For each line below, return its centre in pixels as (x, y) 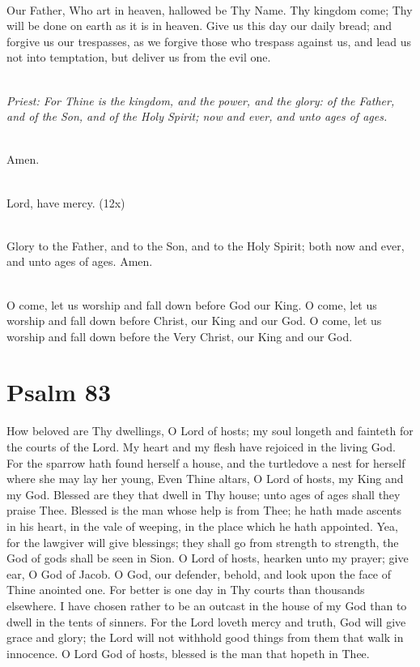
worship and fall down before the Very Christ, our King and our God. (180, 336)
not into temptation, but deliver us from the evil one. (139, 57)
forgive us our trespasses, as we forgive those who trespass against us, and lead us (209, 41)
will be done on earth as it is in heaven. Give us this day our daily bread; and (199, 26)
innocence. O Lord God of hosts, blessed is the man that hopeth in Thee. (188, 653)
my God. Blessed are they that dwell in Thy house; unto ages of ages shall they (204, 494)
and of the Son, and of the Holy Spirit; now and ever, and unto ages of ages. (197, 116)
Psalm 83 (59, 392)
